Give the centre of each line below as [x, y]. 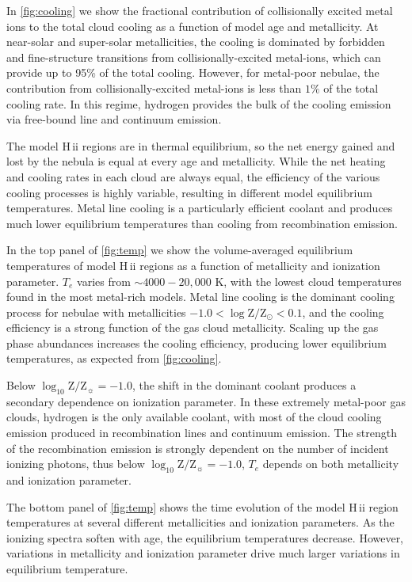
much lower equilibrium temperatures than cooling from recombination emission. [202, 223]
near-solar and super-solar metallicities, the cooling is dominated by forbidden [196, 42]
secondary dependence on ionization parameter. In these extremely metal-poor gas [206, 401]
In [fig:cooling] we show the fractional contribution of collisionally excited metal [200, 10]
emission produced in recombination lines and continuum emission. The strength [202, 433]
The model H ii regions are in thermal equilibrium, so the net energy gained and [201, 145]
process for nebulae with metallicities [96, 312]
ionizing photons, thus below [76, 464]
